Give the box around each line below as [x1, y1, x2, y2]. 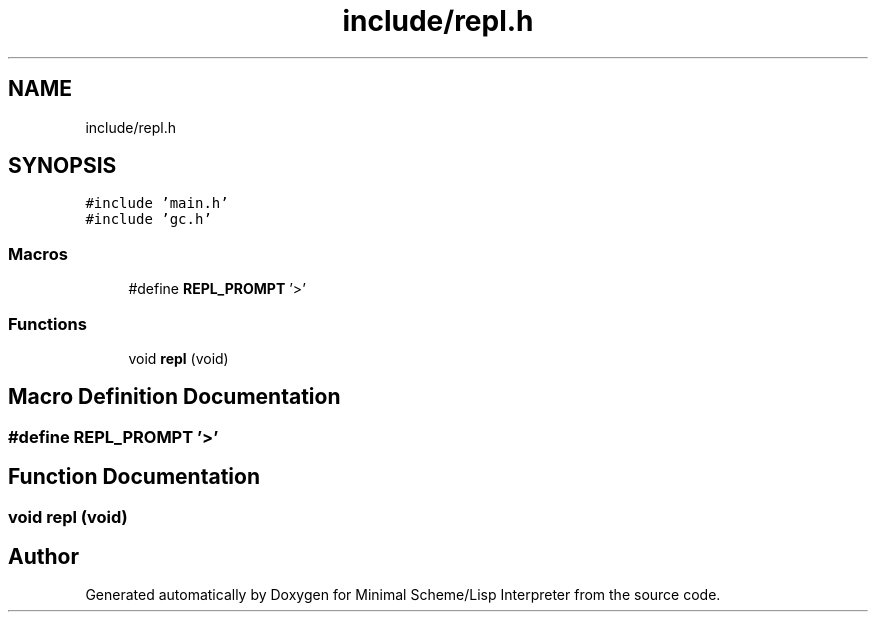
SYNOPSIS [8, 153, 117, 179]
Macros [8, 243, 68, 264]
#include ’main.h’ [85, 195, 229, 212]
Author [8, 544, 79, 570]
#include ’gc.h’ [85, 211, 212, 228]
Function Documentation [8, 464, 260, 490]
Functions [8, 313, 87, 334]
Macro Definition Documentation [8, 384, 341, 410]
